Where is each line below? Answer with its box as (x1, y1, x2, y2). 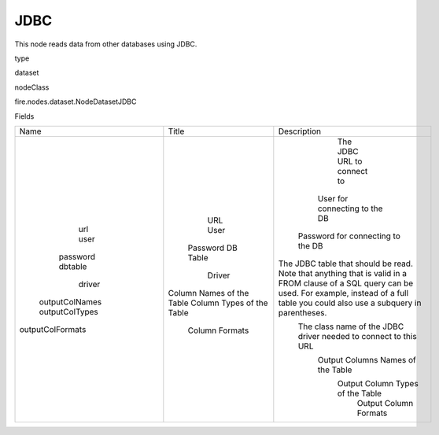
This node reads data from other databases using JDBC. (14, 39, 197, 49)
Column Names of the (168, 287, 249, 298)
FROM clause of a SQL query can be (278, 278, 414, 289)
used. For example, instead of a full (278, 287, 409, 298)
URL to (337, 156, 363, 167)
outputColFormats (19, 323, 87, 334)
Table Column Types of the (168, 297, 268, 308)
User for (317, 193, 349, 204)
